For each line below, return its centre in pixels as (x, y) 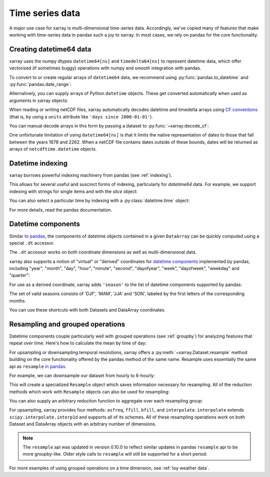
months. (18, 300)
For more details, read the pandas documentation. (61, 209)
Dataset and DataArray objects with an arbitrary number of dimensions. (83, 424)
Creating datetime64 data (50, 49)
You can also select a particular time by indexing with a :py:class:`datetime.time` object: (99, 200)
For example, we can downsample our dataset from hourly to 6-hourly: (82, 375)
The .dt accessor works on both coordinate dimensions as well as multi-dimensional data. (103, 252)
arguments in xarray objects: (39, 100)
